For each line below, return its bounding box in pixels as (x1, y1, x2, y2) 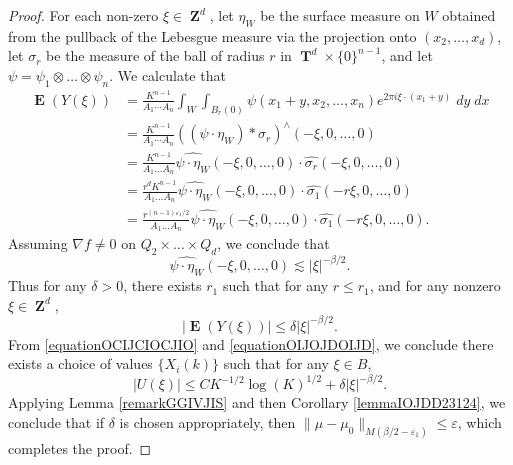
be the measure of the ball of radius (46, 45, 265, 66)
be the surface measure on (260, 5, 420, 25)
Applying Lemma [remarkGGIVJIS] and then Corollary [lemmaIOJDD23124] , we (8, 392, 506, 413)
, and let (381, 45, 433, 66)
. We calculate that (109, 64, 226, 85)
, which (457, 412, 502, 433)
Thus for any (8, 275, 87, 296)
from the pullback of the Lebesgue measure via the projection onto (8, 25, 417, 46)
